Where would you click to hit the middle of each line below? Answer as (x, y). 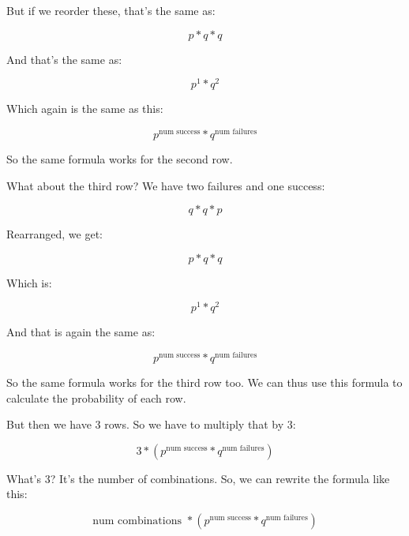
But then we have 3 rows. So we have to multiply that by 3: (151, 424)
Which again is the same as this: (85, 109)
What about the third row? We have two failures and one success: (166, 185)
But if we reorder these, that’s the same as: (111, 10)
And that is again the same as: (81, 332)
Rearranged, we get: (54, 234)
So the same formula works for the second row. (120, 158)
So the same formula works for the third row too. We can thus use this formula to (204, 382)
